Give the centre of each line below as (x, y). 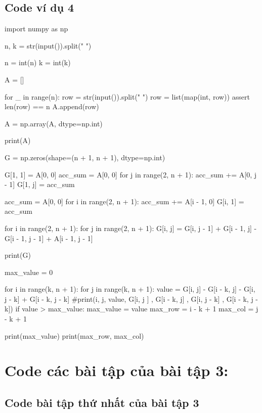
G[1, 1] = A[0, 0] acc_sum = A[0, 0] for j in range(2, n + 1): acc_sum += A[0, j (131, 174)
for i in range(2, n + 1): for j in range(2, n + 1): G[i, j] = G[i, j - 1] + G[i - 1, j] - (131, 228)
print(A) (18, 140)
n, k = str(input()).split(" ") (48, 45)
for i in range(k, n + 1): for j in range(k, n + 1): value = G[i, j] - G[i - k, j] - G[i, (130, 289)
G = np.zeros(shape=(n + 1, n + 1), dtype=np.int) (85, 157)
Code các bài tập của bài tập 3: (117, 370)
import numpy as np (36, 29)
